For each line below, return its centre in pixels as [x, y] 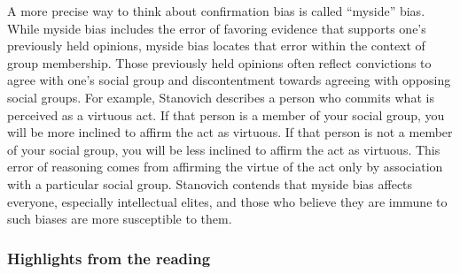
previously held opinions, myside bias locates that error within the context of [216, 46]
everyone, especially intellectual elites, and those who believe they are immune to [227, 201]
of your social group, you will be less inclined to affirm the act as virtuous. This [224, 149]
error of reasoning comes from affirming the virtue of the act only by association [225, 167]
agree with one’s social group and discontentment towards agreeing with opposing [229, 80]
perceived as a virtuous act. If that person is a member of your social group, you [226, 114]
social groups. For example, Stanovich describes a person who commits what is [221, 97]
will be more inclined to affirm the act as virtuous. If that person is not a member [230, 132]
